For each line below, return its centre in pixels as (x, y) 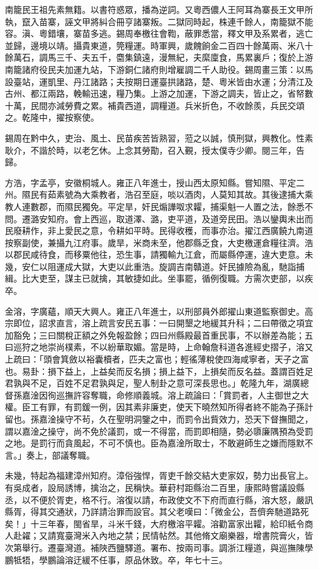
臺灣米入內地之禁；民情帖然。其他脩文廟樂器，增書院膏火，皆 (189, 535)
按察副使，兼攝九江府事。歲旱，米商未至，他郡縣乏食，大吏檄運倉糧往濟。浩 (159, 242)
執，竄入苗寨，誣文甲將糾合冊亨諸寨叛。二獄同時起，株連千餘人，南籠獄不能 (159, 21)
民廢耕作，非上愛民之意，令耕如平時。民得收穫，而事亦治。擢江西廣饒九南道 (159, 231)
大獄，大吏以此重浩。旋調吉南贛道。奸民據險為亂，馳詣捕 (189, 266)
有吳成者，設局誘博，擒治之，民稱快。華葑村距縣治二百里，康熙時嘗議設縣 (155, 487)
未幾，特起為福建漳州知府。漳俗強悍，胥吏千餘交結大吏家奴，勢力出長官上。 (159, 475)
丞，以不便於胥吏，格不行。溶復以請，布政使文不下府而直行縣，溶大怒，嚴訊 (159, 499)
